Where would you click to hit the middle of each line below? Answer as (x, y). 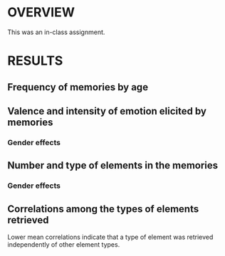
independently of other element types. (64, 244)
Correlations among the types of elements (103, 209)
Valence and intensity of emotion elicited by (107, 111)
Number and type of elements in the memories (113, 165)
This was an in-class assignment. (56, 32)
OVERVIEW (41, 12)
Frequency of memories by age (78, 87)
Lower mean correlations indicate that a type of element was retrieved (110, 237)
